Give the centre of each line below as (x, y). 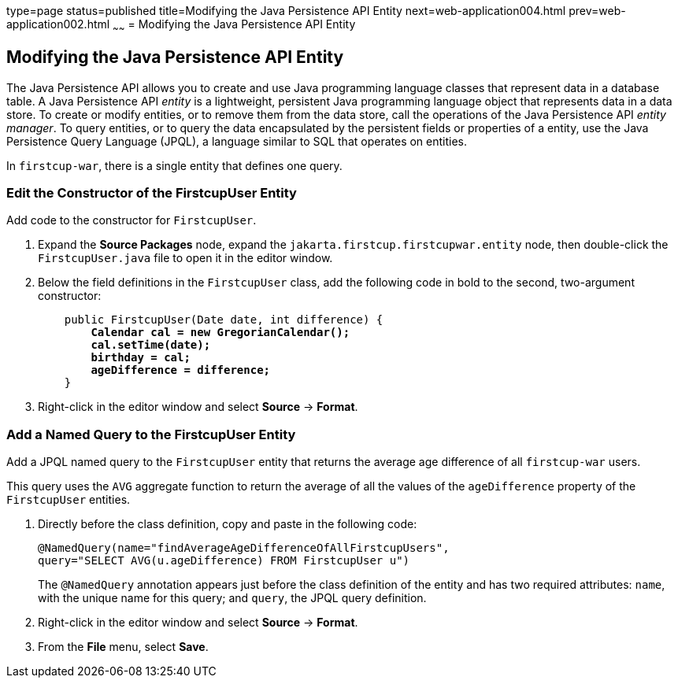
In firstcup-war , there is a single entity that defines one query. (174, 165)
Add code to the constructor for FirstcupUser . (132, 220)
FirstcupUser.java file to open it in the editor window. (185, 258)
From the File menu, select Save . (123, 647)
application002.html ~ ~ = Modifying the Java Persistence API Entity (181, 26)
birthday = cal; (141, 358)
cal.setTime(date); (151, 345)
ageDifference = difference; (181, 370)
